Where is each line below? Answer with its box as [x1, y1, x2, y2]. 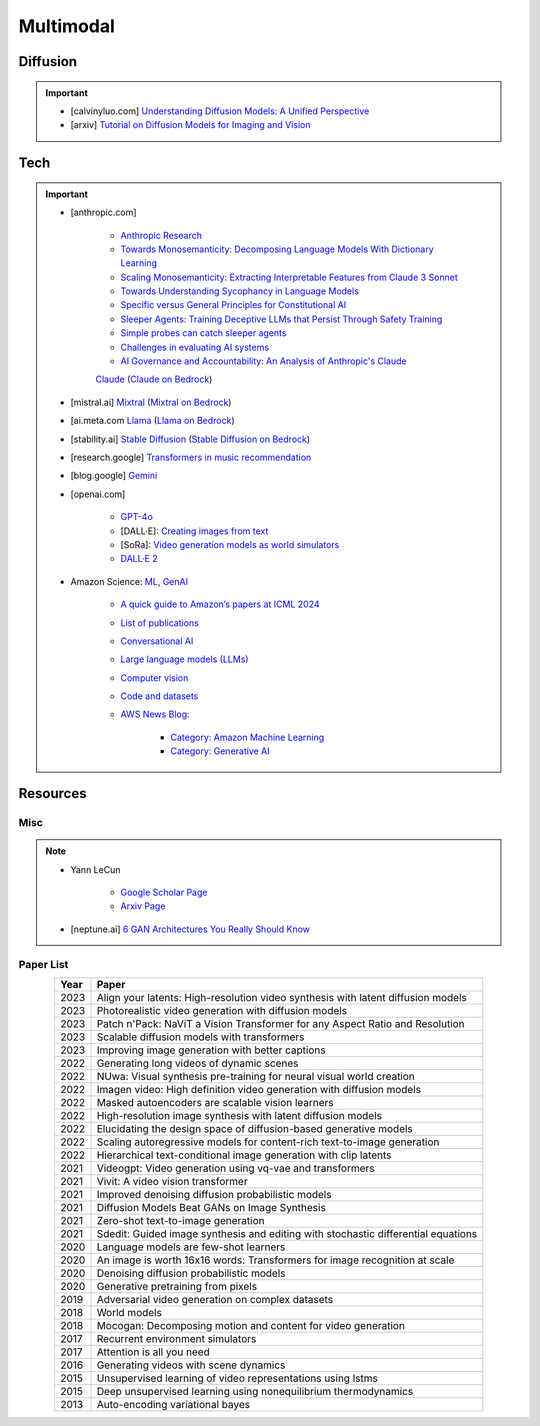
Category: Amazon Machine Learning [170, 731, 325, 743]
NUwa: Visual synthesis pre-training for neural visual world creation [96, 1069, 415, 1083]
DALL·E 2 [120, 553, 159, 565]
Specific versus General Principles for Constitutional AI [120, 299, 347, 311]
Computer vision [120, 671, 189, 684]
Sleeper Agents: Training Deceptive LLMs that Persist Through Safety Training [120, 313, 443, 325]
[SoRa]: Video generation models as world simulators [120, 538, 340, 550]
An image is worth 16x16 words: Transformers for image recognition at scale [96, 1253, 455, 1267]
